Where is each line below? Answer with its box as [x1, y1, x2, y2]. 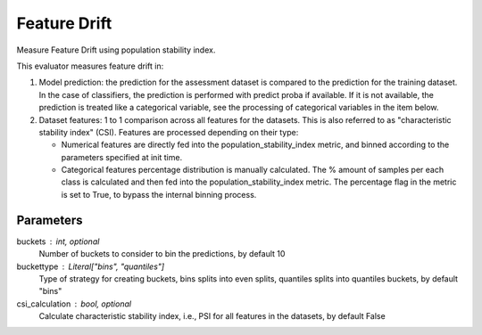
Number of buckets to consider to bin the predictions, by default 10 [38, 249, 286, 259]
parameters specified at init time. [61, 151, 183, 162]
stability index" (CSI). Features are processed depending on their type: [38, 127, 299, 137]
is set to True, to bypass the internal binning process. [61, 189, 257, 200]
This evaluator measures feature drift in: [16, 61, 164, 71]
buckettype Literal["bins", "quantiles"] [16, 261, 165, 272]
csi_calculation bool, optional [16, 298, 132, 309]
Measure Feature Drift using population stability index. [16, 45, 216, 55]
